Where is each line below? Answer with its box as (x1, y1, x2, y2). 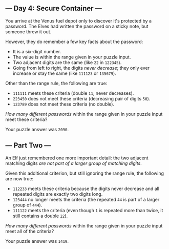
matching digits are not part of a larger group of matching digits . (5, 160, 142, 166)
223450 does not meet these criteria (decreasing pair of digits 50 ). (12, 95, 151, 101)
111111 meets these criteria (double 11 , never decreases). (12, 90, 134, 96)
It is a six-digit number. (12, 48, 61, 54)
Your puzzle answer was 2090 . (5, 126, 69, 132)
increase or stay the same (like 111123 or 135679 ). (12, 70, 116, 76)
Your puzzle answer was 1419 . (5, 238, 69, 244)
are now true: (5, 175, 34, 181)
